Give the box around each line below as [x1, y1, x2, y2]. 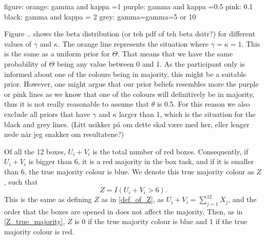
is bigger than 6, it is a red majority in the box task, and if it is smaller [28, 156, 254, 167]
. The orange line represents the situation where [58, 38, 209, 49]
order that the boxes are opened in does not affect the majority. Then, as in [4, 206, 243, 216]
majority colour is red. [4, 226, 74, 237]
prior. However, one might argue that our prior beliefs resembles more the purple [4, 78, 259, 89]
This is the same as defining [4, 194, 92, 205]
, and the [228, 194, 257, 205]
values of [4, 38, 31, 49]
